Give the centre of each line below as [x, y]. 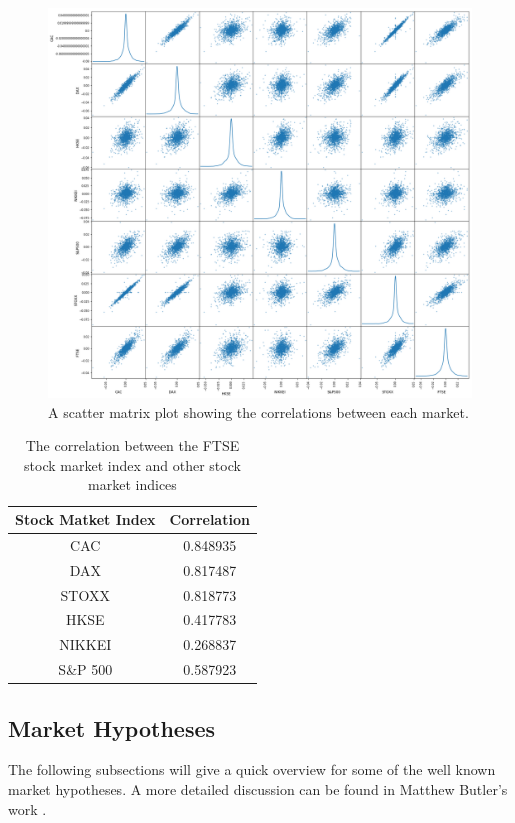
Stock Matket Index [85, 519]
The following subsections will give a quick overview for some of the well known [252, 769]
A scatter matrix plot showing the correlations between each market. [258, 411]
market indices [132, 484]
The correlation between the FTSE [132, 445]
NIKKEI [85, 644]
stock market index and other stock [132, 464]
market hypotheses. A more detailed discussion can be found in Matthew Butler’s [258, 788]
